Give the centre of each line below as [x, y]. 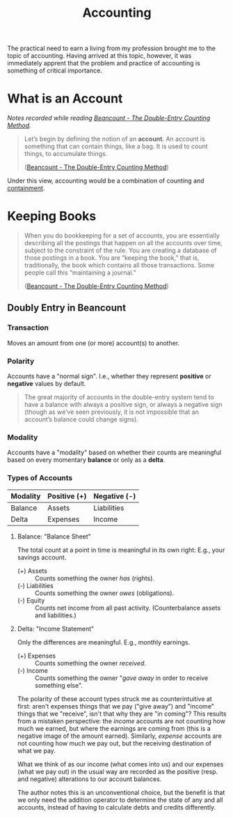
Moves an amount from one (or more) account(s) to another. [94, 343]
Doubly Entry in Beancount [67, 308]
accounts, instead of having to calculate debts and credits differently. [116, 807]
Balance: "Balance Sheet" [54, 536]
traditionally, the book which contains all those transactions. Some [119, 265]
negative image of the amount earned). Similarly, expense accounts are [120, 736]
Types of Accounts [40, 478]
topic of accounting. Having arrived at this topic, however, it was [99, 56]
